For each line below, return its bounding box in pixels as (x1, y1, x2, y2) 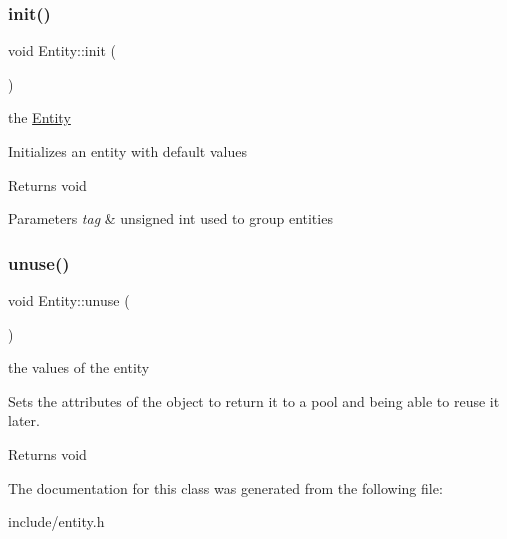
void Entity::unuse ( (8, 290, 130, 310)
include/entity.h (8, 511, 105, 532)
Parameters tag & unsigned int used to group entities (8, 208, 333, 229)
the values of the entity (8, 357, 150, 378)
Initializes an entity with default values (8, 141, 247, 161)
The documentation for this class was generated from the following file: (8, 477, 443, 498)
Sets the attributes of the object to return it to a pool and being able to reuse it (8, 390, 500, 411)
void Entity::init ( (8, 40, 116, 61)
